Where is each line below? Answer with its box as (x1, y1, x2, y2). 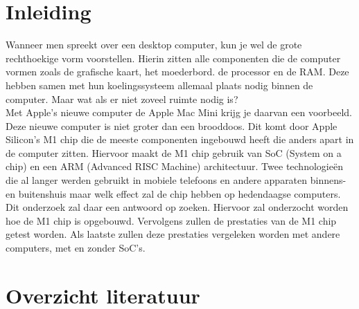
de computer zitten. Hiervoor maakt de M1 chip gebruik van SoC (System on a (6, 145, 342, 160)
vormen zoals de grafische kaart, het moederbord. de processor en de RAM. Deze (6, 64, 349, 79)
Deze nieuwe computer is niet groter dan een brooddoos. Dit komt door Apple (6, 118, 338, 133)
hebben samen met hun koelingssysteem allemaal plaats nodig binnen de (6, 77, 313, 92)
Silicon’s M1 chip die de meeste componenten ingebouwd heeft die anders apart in (6, 132, 354, 147)
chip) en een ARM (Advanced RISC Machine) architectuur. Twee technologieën (6, 159, 343, 174)
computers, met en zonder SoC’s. (6, 241, 146, 255)
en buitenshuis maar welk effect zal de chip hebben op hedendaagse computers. (6, 186, 341, 200)
